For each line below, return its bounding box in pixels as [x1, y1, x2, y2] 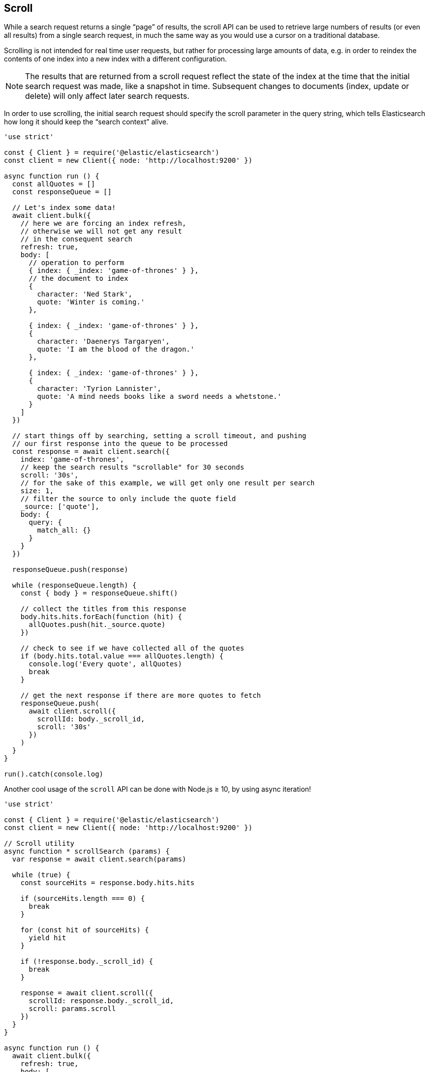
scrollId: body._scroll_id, [37, 715, 145, 723]
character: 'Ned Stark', [37, 290, 133, 298]
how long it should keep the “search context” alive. [4, 118, 169, 126]
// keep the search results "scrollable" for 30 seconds [20, 463, 244, 472]
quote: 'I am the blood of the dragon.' [37, 345, 195, 354]
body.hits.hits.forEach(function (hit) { [20, 613, 182, 621]
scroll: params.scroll [29, 1005, 116, 1013]
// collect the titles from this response [20, 605, 186, 613]
